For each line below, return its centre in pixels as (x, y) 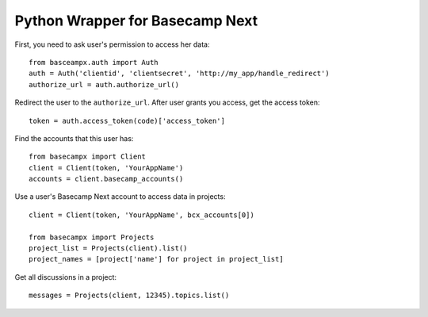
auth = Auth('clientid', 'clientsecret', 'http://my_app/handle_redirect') (179, 74)
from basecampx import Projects (92, 237)
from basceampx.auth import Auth (94, 62)
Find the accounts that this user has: (74, 138)
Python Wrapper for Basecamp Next (136, 21)
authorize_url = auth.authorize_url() (104, 84)
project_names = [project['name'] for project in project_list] (157, 259)
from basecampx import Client (88, 157)
